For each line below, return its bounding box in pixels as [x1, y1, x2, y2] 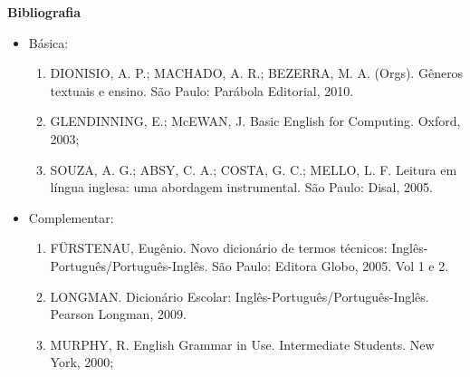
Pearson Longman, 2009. [50, 304, 187, 324]
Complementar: [28, 208, 114, 227]
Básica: [28, 33, 69, 52]
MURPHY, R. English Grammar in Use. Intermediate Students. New [50, 334, 435, 353]
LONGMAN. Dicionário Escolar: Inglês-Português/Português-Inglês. [50, 286, 429, 305]
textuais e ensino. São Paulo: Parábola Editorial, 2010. [50, 81, 354, 100]
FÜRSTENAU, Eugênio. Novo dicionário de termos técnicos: [50, 238, 388, 257]
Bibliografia [7, 3, 82, 21]
